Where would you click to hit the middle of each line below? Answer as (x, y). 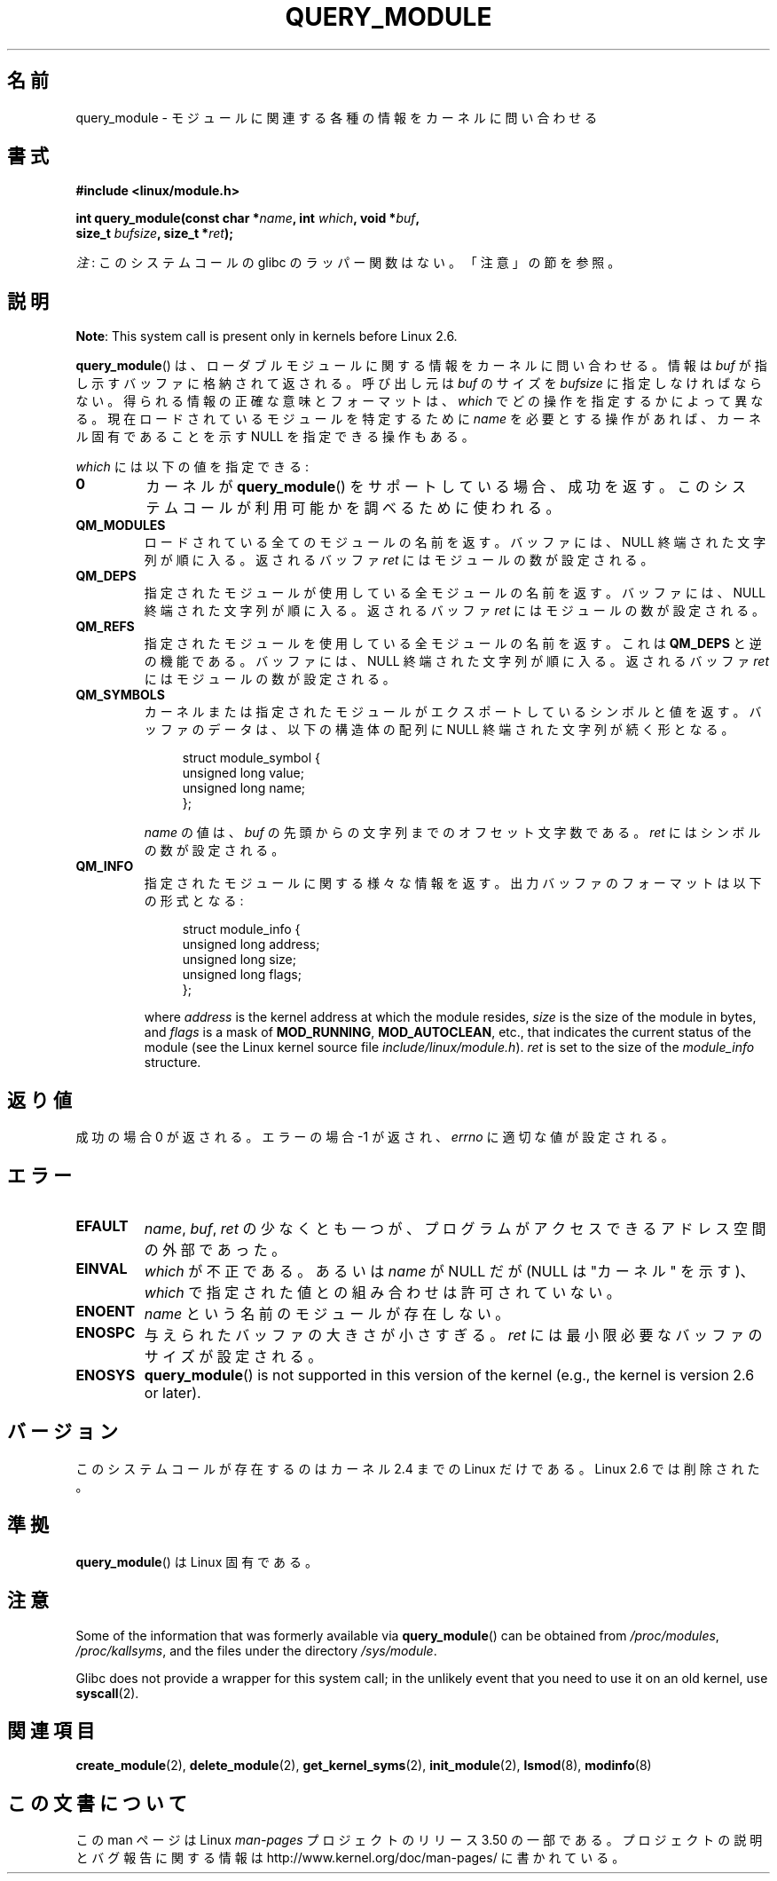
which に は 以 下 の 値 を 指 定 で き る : (192, 467)
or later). (173, 1392)
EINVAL (102, 1268)
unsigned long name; (244, 788)
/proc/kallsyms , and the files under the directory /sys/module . (256, 1650)
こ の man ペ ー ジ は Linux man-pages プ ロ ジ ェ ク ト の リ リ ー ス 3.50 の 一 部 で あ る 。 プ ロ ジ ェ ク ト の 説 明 (419, 1840)
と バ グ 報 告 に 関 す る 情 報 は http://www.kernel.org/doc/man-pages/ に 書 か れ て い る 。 (350, 1858)
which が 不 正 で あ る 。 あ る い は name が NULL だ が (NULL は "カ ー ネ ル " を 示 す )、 (449, 1271)
